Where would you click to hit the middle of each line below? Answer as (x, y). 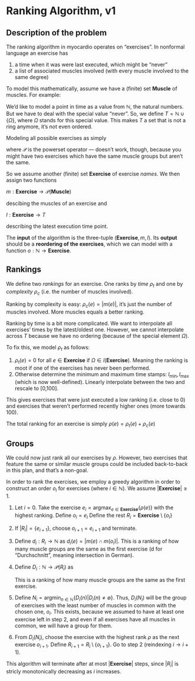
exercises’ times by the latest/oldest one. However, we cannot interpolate (95, 330)
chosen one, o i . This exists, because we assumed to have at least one (99, 612)
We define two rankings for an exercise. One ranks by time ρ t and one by (95, 284)
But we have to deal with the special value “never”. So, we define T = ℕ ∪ (95, 114)
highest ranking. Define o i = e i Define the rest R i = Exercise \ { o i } (93, 516)
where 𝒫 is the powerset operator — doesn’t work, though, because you (94, 149)
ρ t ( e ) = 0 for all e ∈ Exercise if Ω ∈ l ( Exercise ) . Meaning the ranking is (101, 361)
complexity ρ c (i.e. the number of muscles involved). (70, 292)
